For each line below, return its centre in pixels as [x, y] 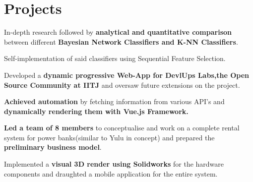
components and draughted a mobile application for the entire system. [111, 173]
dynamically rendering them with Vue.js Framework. [96, 111]
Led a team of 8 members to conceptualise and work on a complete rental [122, 128]
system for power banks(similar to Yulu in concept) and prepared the [109, 137]
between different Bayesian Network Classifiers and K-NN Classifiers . [121, 41]
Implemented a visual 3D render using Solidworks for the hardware [114, 164]
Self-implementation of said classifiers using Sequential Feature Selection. [115, 58]
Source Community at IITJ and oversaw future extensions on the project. [122, 85]
